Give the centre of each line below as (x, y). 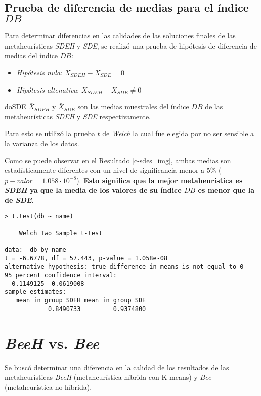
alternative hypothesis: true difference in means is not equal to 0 (124, 267)
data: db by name (35, 250)
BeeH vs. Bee (52, 343)
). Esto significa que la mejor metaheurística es (160, 180)
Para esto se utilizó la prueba (50, 133)
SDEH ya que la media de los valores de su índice (93, 190)
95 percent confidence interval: (61, 275)
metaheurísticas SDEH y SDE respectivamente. (78, 116)
